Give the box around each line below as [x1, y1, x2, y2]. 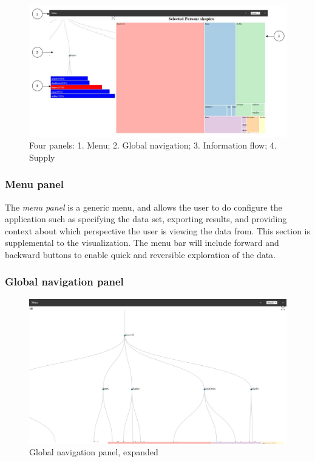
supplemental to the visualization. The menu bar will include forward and [5, 236, 279, 249]
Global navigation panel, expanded [29, 446, 158, 458]
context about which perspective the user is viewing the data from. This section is [5, 224, 310, 237]
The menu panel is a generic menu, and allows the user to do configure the [5, 200, 282, 213]
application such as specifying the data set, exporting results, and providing [5, 212, 287, 225]
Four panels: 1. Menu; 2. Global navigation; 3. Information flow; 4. [29, 139, 277, 152]
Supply [29, 150, 55, 163]
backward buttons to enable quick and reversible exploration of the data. [5, 248, 276, 261]
